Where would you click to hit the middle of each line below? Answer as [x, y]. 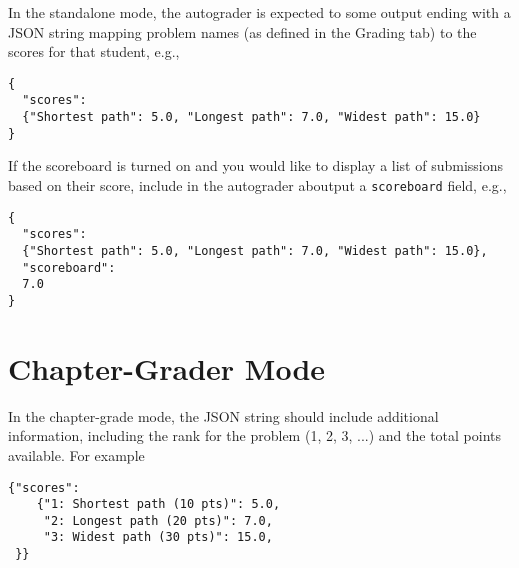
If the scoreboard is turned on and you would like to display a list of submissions [256, 165]
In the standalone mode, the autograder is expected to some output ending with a [259, 12]
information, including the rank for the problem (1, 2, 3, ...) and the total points [255, 435]
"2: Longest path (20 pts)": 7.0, [158, 520]
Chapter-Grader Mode [167, 367]
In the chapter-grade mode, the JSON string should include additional [223, 415]
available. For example [76, 454]
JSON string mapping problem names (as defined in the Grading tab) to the [242, 31]
